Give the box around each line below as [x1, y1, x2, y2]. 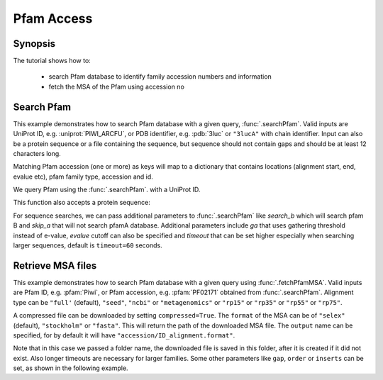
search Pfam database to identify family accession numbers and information [48, 72, 272, 81]
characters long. [13, 149, 62, 157]
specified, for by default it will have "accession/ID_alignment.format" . [13, 330, 235, 340]
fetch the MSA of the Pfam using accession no [48, 82, 184, 91]
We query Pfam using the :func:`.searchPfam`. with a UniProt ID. [13, 185, 201, 194]
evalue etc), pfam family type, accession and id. [13, 172, 154, 181]
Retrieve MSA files [13, 259, 97, 272]
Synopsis [13, 38, 56, 50]
